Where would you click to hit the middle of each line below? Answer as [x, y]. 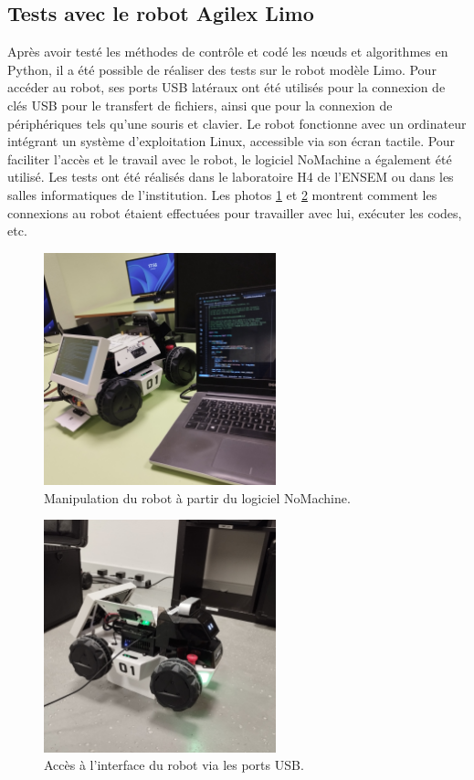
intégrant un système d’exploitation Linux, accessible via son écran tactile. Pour [232, 141]
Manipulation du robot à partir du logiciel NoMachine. [197, 497]
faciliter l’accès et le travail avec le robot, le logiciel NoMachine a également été [230, 158]
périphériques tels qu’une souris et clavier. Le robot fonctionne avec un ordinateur [237, 123]
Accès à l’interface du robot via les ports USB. [174, 765]
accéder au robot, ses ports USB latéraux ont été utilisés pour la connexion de [226, 87]
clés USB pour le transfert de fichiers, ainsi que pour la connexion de [200, 105]
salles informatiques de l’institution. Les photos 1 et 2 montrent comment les [222, 194]
